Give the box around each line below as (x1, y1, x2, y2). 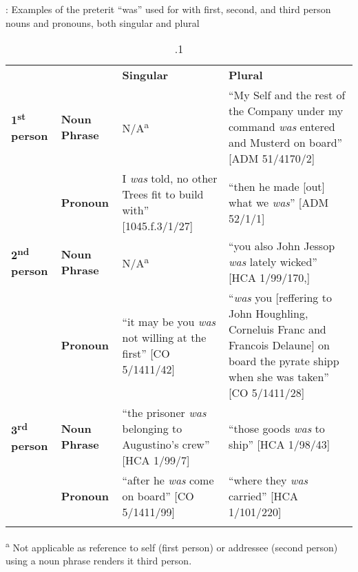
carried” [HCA (229, 488, 298, 504)
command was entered (229, 119, 335, 135)
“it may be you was (122, 313, 216, 329)
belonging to (122, 420, 182, 437)
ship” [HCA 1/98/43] (229, 436, 330, 453)
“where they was (229, 472, 308, 489)
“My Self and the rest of (229, 87, 346, 103)
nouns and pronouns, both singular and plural (6, 15, 200, 30)
